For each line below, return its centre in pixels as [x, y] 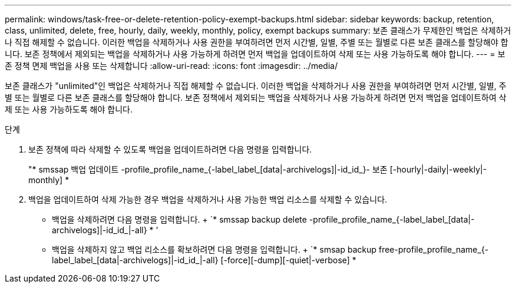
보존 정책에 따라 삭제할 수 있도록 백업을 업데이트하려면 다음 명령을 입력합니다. [170, 149]
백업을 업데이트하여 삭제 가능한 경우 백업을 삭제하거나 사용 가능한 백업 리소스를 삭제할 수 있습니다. [208, 199]
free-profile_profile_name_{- [434, 249]
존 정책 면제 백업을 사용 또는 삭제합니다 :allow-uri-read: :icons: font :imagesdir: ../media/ [171, 66]
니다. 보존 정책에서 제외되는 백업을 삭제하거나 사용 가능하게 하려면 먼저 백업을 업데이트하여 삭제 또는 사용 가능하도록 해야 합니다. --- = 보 [255, 54]
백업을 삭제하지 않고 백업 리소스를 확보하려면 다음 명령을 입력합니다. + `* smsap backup [214, 249]
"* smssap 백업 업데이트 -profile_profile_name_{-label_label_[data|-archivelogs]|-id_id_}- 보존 [208, 169]
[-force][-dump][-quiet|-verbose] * [288, 260]
